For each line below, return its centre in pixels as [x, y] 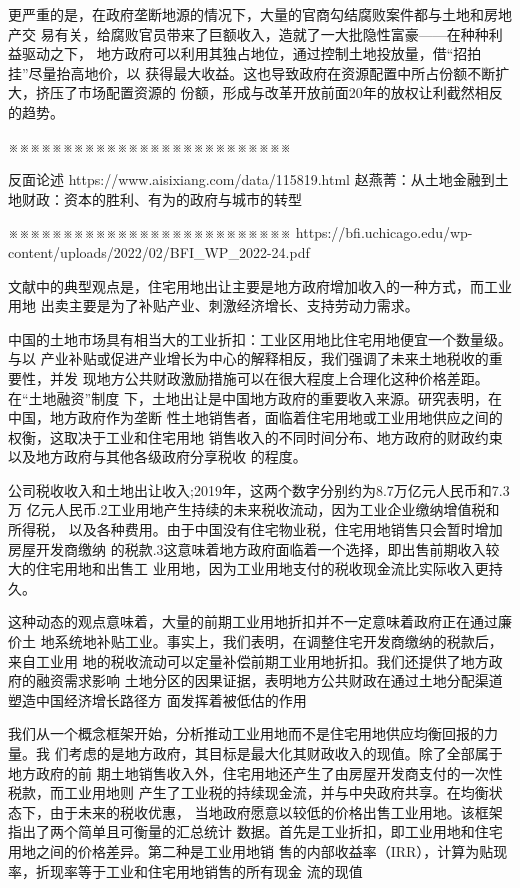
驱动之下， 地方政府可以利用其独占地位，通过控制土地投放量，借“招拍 [251, 53]
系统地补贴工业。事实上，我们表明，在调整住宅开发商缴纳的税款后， [278, 641]
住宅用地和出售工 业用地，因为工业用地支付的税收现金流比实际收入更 [262, 568]
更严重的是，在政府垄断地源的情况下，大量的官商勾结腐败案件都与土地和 [246, 14]
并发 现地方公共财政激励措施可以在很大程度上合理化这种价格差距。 [269, 377]
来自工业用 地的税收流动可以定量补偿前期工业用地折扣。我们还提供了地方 [248, 660]
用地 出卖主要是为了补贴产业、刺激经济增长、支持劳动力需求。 [213, 305]
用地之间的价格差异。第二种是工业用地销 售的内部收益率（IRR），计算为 [244, 850]
